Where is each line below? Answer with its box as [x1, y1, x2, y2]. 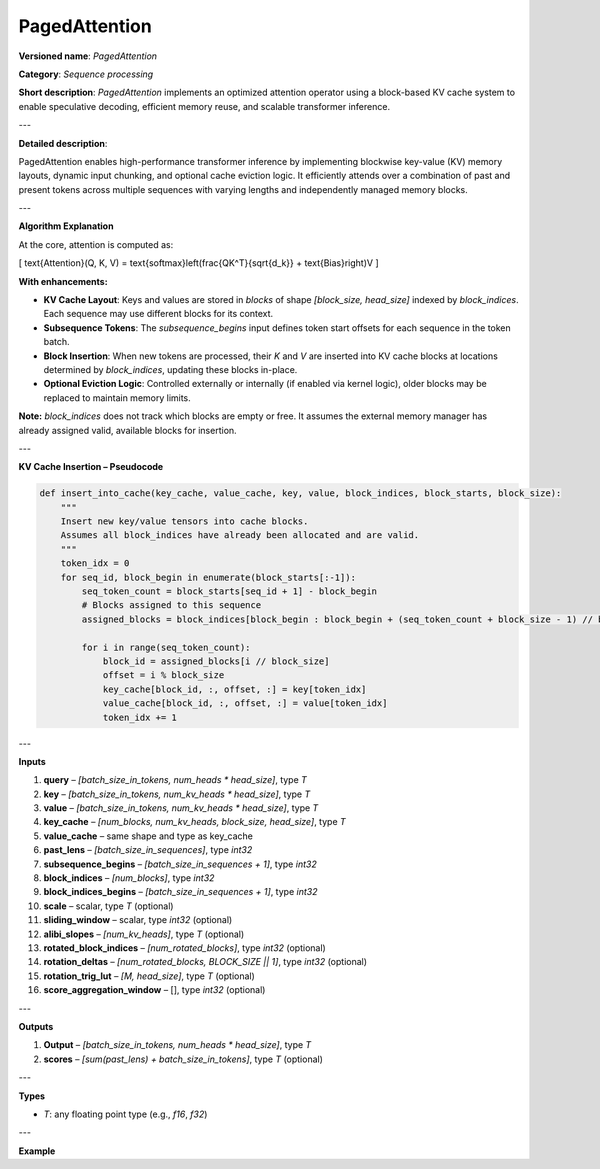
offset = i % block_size [102, 670, 225, 681]
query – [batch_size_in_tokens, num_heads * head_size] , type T [43, 774, 307, 786]
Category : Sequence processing [18, 68, 154, 80]
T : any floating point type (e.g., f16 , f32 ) [43, 1108, 208, 1120]
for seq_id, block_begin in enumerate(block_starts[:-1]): [60, 571, 357, 583]
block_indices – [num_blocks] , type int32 [43, 872, 215, 884]
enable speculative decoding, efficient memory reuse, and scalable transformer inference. [18, 100, 390, 112]
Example [18, 1145, 56, 1157]
